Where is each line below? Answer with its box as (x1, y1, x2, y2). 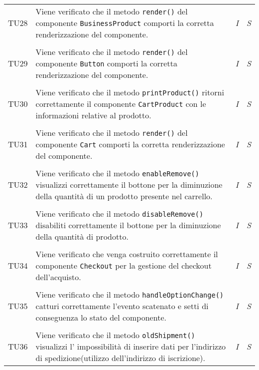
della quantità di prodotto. (35, 231, 129, 242)
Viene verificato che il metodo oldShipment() (35, 329, 195, 341)
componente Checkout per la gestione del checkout (35, 260, 212, 271)
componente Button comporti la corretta (35, 57, 177, 69)
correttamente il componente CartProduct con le (35, 98, 206, 109)
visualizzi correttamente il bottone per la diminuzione (35, 179, 223, 190)
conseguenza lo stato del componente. (35, 312, 166, 323)
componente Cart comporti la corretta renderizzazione (35, 138, 225, 150)
